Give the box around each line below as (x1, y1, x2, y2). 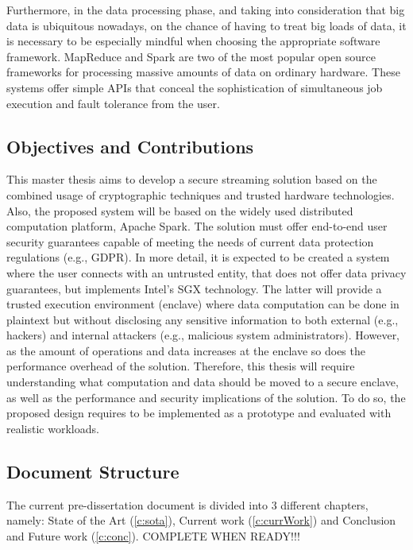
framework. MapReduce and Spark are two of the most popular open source (6, 48, 376, 64)
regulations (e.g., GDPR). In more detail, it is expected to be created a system (6, 249, 390, 265)
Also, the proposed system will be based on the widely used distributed (6, 202, 353, 219)
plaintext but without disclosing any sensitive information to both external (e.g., (6, 311, 399, 327)
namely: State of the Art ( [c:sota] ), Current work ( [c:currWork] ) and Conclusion (6, 512, 396, 529)
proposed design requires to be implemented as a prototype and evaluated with (6, 405, 392, 421)
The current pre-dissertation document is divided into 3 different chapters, (6, 496, 369, 513)
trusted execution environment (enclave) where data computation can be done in (6, 296, 399, 312)
